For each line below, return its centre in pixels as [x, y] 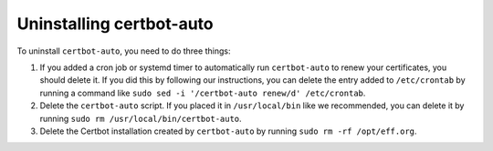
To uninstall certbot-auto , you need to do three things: [124, 51]
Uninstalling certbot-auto [115, 24]
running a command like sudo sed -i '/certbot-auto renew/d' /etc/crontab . [203, 93]
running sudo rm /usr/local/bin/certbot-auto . [141, 118]
